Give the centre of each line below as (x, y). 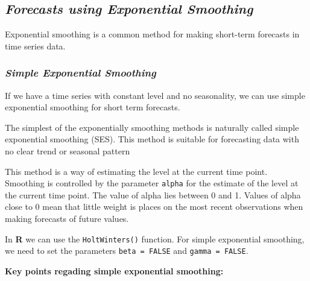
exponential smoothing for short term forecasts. (93, 107)
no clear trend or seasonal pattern (68, 150)
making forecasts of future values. (67, 219)
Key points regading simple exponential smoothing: (114, 270)
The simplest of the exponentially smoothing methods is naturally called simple (152, 127)
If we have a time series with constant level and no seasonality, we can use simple (155, 95)
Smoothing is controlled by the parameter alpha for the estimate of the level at (152, 183)
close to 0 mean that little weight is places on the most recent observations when (154, 207)
